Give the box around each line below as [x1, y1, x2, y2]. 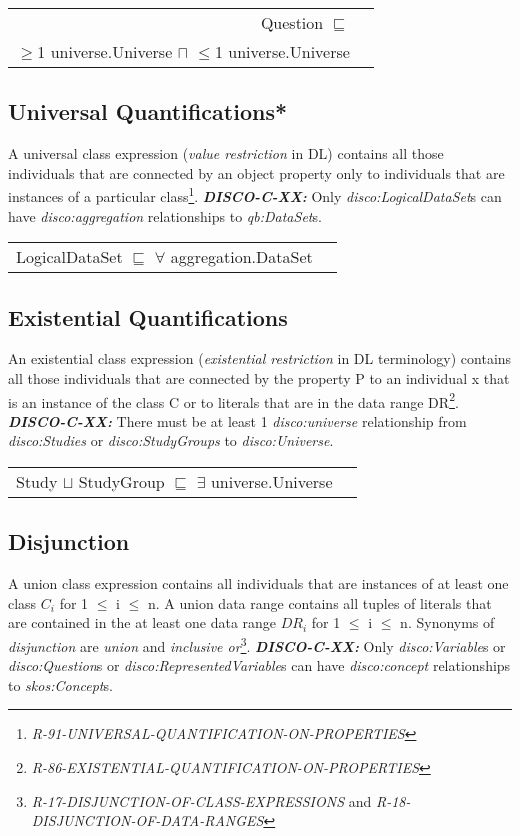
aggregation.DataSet [170, 245, 313, 269]
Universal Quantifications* [8, 96, 288, 127]
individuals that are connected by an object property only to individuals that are [8, 162, 505, 183]
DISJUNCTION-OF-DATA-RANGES [31, 810, 264, 831]
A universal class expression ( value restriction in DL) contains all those [8, 143, 444, 164]
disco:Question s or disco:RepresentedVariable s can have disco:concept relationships [8, 655, 511, 676]
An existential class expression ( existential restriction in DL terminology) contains [8, 348, 512, 369]
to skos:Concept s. [8, 674, 113, 695]
